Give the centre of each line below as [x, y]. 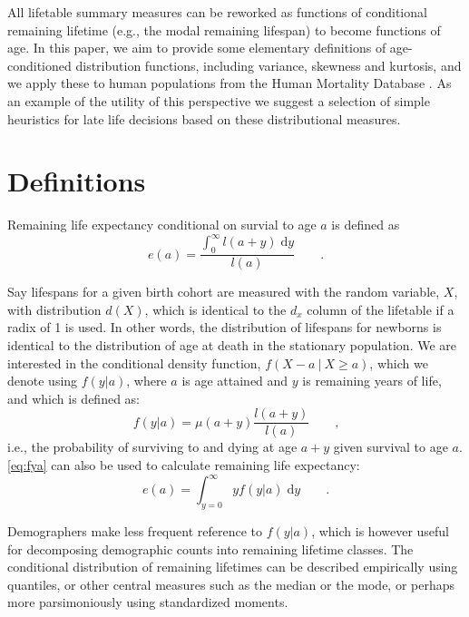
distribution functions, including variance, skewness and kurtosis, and [269, 65]
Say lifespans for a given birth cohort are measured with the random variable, [224, 292]
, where [147, 381]
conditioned [39, 65]
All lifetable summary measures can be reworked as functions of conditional [217, 12]
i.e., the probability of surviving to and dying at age [152, 447]
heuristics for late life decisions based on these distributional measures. [204, 118]
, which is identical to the [215, 309]
